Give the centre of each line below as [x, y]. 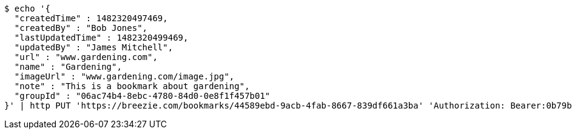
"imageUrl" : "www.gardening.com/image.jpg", [124, 76]
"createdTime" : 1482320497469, [91, 18]
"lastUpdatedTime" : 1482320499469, [101, 38]
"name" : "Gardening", [68, 67]
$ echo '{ [27, 8]
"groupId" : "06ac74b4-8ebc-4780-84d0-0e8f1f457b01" [142, 96]
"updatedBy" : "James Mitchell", [94, 47]
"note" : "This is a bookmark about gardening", [132, 86]
